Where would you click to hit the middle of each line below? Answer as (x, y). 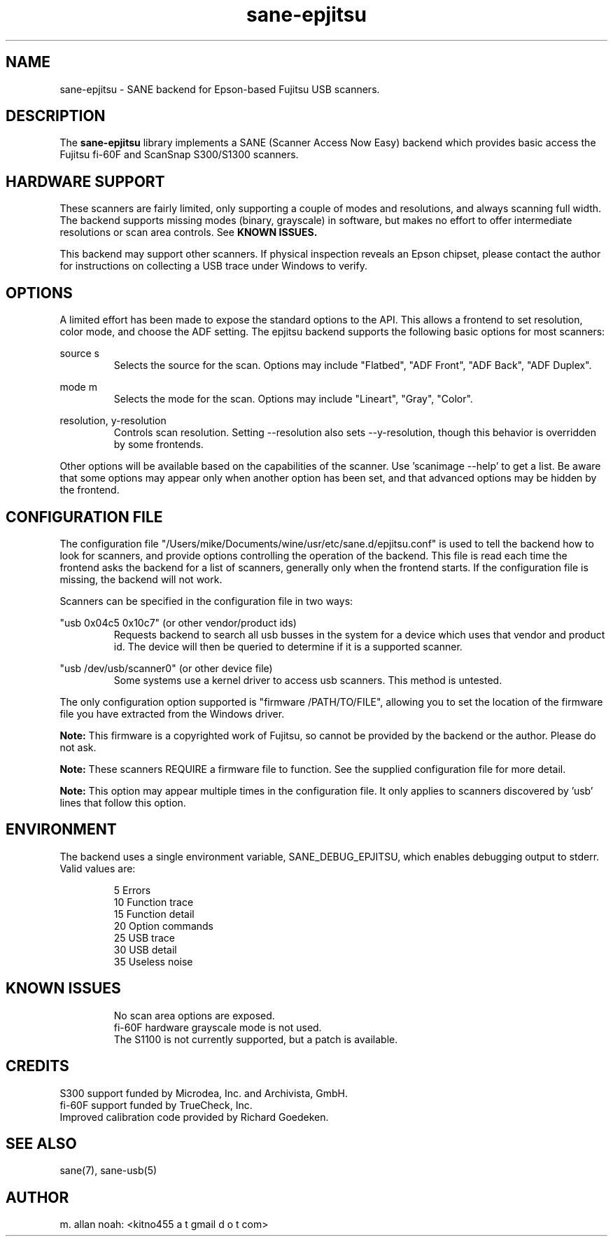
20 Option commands (163, 926)
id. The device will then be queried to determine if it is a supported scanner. (288, 646)
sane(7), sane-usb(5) (108, 1171)
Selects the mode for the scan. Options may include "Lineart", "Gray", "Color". (293, 399)
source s (79, 354)
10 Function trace (154, 902)
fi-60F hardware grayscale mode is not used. (218, 1027)
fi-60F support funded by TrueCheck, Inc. (156, 1105)
